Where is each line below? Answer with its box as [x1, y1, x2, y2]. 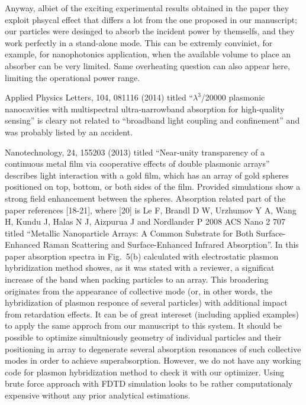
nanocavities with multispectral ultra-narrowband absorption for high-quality [5, 102, 285, 115]
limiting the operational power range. [5, 71, 140, 83]
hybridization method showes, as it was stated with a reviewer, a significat [5, 261, 275, 274]
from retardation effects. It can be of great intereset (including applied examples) [5, 307, 299, 320]
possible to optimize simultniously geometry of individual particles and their [5, 331, 282, 344]
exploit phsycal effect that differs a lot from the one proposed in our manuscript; [5, 13, 298, 25]
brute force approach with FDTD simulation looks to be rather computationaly [5, 377, 293, 390]
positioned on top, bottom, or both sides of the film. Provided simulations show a [5, 180, 301, 193]
